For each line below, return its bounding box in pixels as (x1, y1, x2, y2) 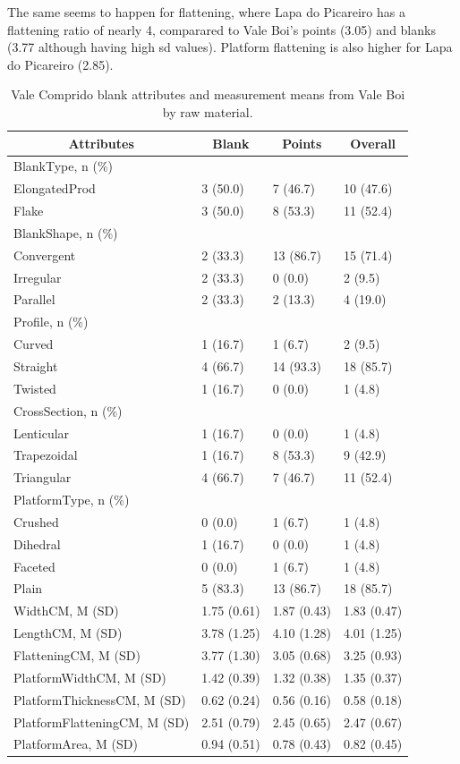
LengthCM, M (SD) (13, 624, 123, 642)
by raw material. (162, 102, 253, 121)
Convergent (13, 245, 76, 264)
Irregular (13, 267, 62, 286)
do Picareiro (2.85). (7, 55, 114, 73)
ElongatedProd (13, 179, 96, 198)
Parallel (13, 290, 55, 309)
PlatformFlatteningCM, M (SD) (13, 712, 190, 731)
